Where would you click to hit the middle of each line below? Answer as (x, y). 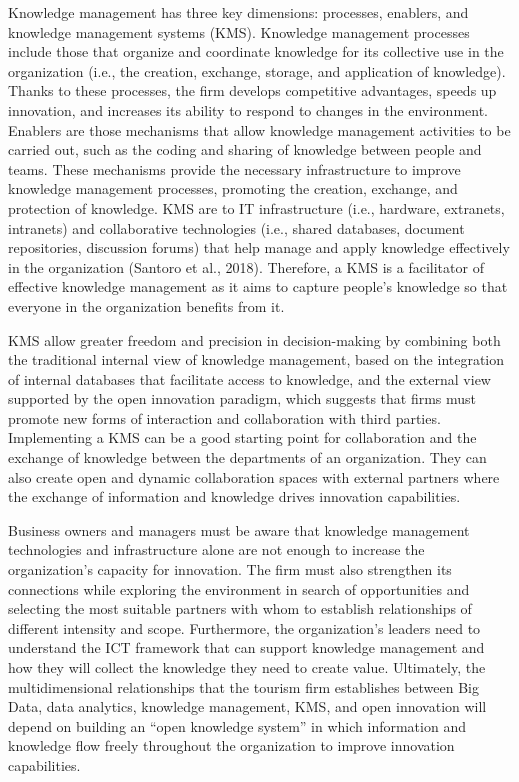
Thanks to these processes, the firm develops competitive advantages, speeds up (252, 90)
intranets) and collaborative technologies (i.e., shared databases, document (236, 227)
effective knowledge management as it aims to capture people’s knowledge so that (258, 286)
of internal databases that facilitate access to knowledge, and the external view (249, 378)
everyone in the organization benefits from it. (146, 305)
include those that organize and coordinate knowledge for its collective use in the (256, 51)
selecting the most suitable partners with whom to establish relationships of (240, 608)
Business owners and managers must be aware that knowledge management (239, 529)
